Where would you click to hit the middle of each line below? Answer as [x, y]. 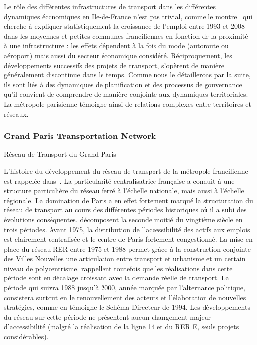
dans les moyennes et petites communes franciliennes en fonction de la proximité [126, 35]
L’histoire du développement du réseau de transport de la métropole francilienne [126, 171]
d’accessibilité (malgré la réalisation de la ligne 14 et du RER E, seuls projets [122, 326]
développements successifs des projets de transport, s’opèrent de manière [114, 65]
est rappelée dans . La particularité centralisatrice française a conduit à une [119, 180]
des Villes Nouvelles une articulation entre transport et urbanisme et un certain [125, 258]
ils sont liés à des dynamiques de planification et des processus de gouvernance [123, 84]
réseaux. [16, 113]
